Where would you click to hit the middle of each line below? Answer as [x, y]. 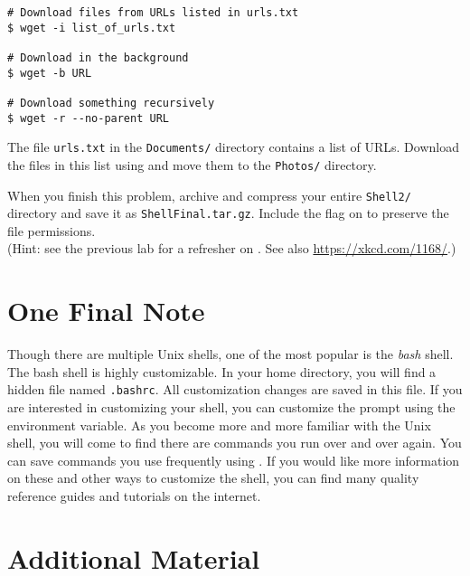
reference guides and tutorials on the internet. [134, 496]
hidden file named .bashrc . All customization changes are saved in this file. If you [235, 389]
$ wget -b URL [50, 73]
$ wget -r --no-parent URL [88, 118]
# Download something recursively [111, 103]
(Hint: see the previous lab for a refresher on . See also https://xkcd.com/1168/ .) [232, 248]
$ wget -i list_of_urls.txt [92, 28]
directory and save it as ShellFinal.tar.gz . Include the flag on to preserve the [228, 213]
